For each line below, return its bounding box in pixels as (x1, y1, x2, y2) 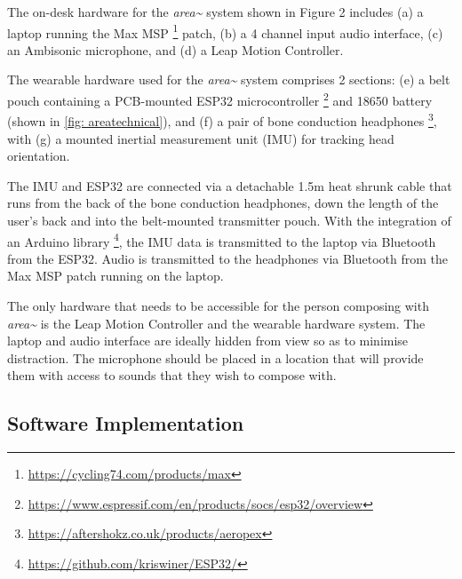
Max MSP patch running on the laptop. (7, 266, 224, 285)
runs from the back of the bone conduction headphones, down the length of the (7, 194, 439, 212)
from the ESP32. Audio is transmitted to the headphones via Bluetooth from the (7, 249, 449, 267)
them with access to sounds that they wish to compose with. (7, 366, 337, 385)
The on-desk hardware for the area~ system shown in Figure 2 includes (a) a (7, 3, 424, 20)
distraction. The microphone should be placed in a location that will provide (7, 348, 424, 367)
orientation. (7, 147, 70, 165)
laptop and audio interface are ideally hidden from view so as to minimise (7, 331, 409, 350)
